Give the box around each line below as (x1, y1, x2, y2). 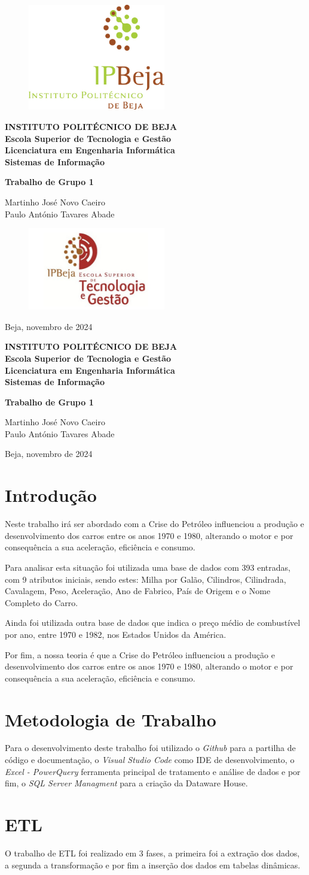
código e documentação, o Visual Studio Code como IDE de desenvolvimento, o (5, 753, 295, 766)
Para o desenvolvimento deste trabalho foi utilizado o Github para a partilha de (5, 741, 296, 754)
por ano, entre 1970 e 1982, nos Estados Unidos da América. (5, 628, 227, 640)
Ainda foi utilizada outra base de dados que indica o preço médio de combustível (5, 616, 301, 629)
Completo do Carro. (5, 596, 78, 608)
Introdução (5, 483, 97, 507)
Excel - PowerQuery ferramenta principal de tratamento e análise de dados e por (5, 765, 301, 777)
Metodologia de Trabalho (5, 707, 216, 731)
